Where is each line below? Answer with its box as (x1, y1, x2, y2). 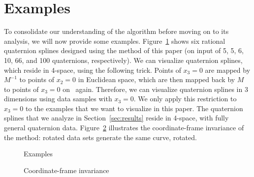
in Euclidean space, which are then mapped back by (78, 74, 235, 85)
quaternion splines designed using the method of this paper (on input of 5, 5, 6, (4, 45, 244, 56)
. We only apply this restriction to (133, 93, 237, 104)
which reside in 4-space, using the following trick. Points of (4, 64, 181, 75)
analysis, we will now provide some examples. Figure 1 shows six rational (4, 35, 225, 46)
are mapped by (205, 64, 251, 75)
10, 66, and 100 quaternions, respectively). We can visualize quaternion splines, (4, 55, 243, 65)
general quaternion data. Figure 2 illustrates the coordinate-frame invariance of (4, 122, 244, 133)
